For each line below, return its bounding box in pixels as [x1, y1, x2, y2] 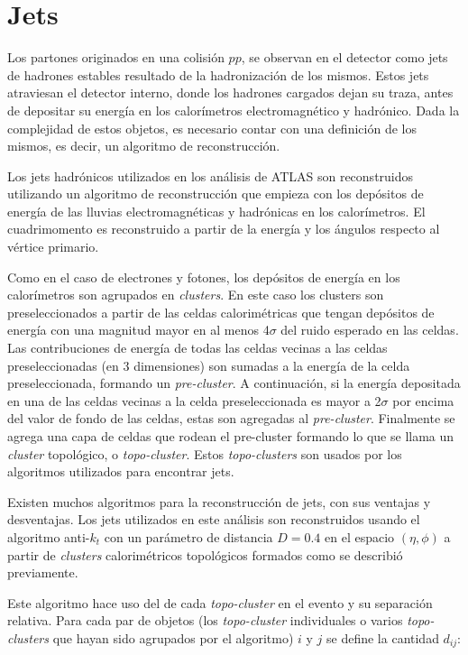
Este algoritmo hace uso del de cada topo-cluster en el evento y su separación [7, 593, 433, 612]
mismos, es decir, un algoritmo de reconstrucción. [7, 136, 280, 155]
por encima [392, 391, 454, 410]
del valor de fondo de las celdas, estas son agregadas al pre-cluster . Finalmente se [7, 409, 455, 428]
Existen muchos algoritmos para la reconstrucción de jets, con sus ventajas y [7, 492, 431, 511]
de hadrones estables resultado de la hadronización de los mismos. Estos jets [7, 65, 429, 84]
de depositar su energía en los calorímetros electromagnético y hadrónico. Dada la [7, 100, 460, 119]
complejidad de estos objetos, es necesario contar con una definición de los [7, 118, 417, 137]
